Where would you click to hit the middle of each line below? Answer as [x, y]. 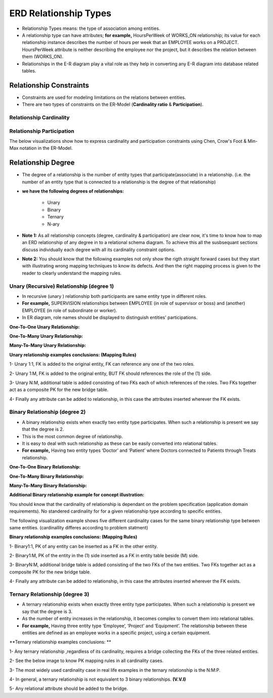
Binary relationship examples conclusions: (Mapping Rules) [73, 537]
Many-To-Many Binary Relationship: [48, 485]
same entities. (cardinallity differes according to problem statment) [79, 527]
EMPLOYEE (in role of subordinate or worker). [70, 310]
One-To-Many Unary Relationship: [46, 336]
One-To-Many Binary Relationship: [47, 476]
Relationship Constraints [49, 85]
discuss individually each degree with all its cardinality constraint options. [99, 249]
